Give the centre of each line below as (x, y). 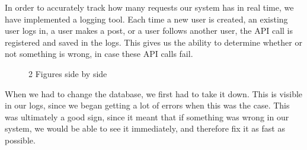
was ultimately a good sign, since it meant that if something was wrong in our (147, 117)
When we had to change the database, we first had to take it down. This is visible (154, 93)
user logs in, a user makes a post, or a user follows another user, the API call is (149, 31)
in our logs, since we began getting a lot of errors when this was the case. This (147, 105)
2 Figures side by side (68, 73)
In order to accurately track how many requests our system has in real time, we (149, 7)
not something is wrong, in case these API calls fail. (99, 54)
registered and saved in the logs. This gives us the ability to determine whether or (153, 42)
